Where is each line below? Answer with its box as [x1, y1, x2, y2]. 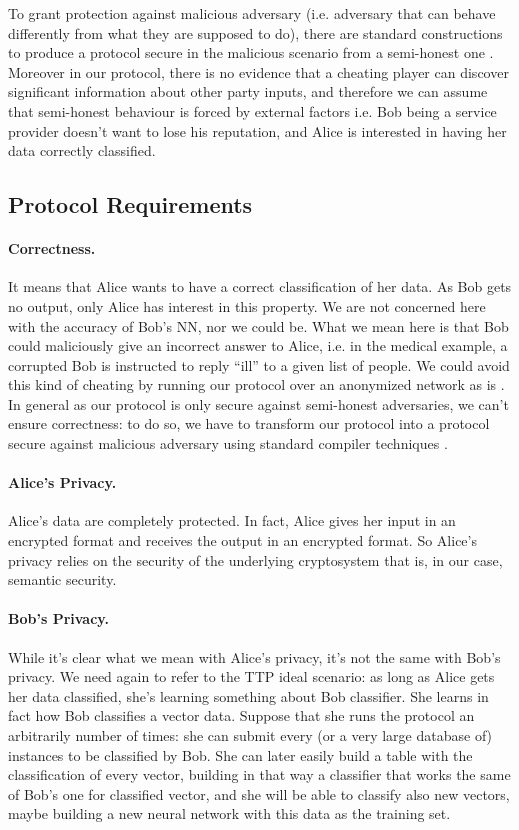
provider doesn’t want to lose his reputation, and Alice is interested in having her [8, 120, 507, 141]
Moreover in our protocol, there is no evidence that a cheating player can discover [8, 61, 509, 82]
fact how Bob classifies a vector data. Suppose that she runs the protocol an [8, 705, 475, 726]
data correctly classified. [8, 140, 156, 161]
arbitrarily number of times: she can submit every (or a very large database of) [8, 725, 493, 746]
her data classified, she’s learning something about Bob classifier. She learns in [8, 685, 489, 706]
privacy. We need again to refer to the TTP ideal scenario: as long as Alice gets [8, 666, 495, 687]
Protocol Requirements [8, 189, 253, 220]
